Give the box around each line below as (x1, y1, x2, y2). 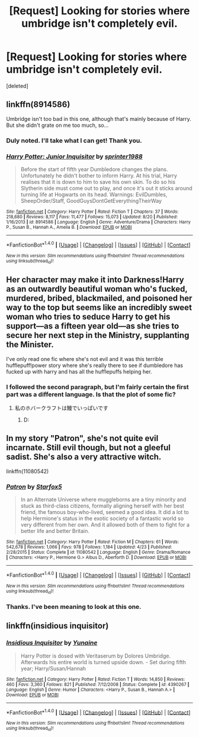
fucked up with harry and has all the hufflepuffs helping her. (6, 368, 152, 375)
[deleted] (6, 82, 28, 90)
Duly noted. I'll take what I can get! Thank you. (6, 136, 142, 145)
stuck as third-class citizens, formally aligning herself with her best (20, 502, 185, 509)
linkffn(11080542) (6, 467, 49, 475)
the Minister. (6, 340, 54, 350)
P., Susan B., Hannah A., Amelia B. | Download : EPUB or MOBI (6, 224, 132, 230)
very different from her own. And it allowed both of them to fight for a (20, 521, 190, 528)
